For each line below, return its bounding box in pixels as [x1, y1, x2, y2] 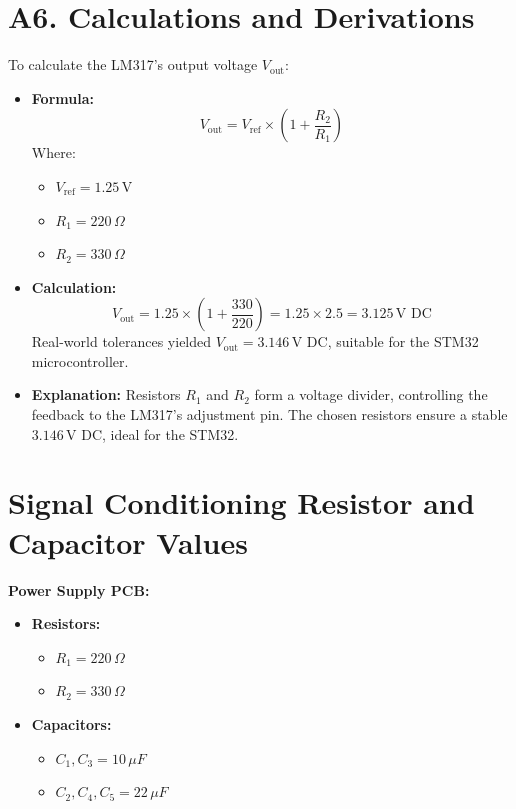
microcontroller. [31, 350, 129, 371]
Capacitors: [31, 713, 112, 734]
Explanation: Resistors [31, 384, 181, 405]
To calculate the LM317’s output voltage [8, 54, 258, 75]
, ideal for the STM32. [101, 423, 239, 444]
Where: [31, 142, 76, 163]
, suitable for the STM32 [327, 331, 479, 352]
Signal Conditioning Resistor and [8, 482, 475, 523]
